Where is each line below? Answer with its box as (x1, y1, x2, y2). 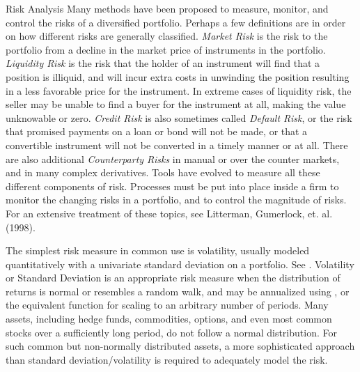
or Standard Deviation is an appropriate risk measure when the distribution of (6, 270, 341, 285)
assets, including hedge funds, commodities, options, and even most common (6, 311, 332, 326)
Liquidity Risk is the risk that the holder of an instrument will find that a (6, 56, 320, 70)
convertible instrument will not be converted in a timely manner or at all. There (6, 137, 348, 152)
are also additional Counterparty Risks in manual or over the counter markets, (6, 151, 340, 166)
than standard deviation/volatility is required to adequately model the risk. (6, 352, 328, 366)
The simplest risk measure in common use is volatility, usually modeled (6, 243, 310, 258)
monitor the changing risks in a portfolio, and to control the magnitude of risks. (6, 192, 347, 207)
